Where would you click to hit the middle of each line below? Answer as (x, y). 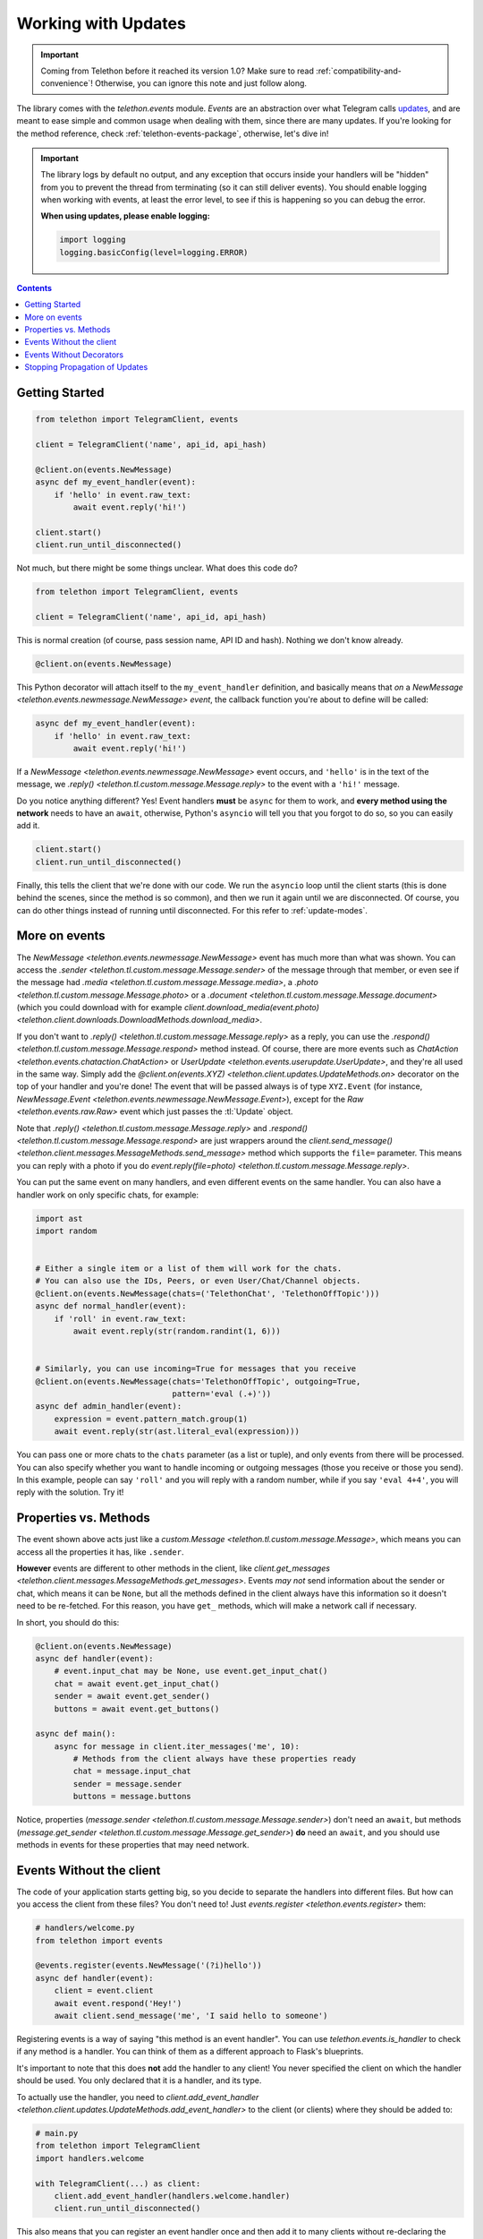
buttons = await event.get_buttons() (137, 1709)
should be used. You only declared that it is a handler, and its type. (139, 2080)
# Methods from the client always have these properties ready (215, 1759)
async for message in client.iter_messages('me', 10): (177, 1746)
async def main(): (76, 1734)
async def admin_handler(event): (109, 1407)
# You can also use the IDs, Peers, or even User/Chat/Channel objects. (198, 1281)
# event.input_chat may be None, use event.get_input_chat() (191, 1671)
